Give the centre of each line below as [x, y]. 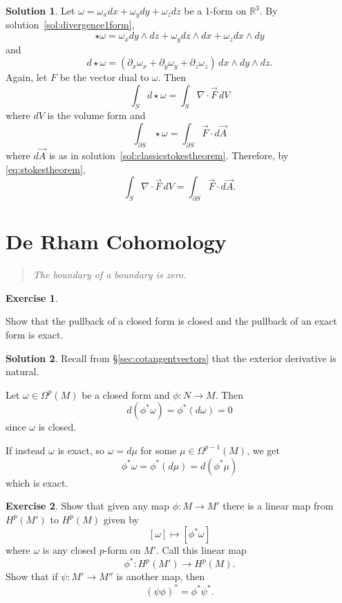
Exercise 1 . [32, 297]
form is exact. [35, 334]
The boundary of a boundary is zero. [110, 274]
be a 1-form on [215, 10]
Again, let [27, 77]
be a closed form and [126, 394]
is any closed [69, 550]
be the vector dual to [104, 77]
